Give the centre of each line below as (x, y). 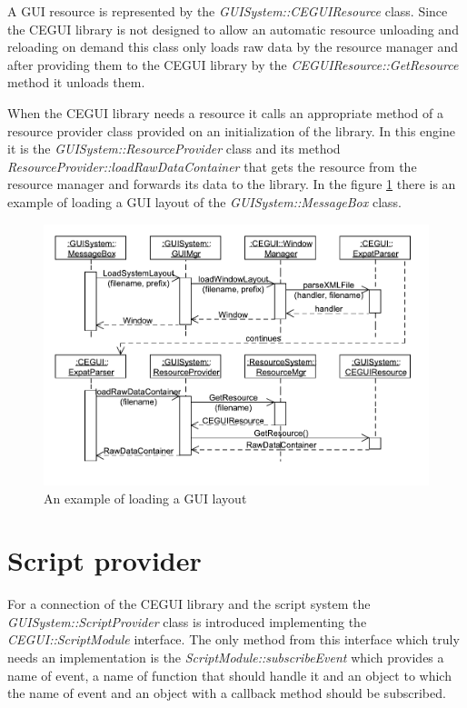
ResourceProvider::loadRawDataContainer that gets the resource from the (212, 166)
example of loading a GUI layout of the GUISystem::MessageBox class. (204, 201)
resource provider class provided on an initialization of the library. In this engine (231, 130)
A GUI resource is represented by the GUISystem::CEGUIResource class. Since (228, 11)
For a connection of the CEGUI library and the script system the (189, 604)
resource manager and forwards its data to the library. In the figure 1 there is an (232, 184)
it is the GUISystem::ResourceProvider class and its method (174, 149)
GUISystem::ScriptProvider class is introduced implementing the (187, 621)
